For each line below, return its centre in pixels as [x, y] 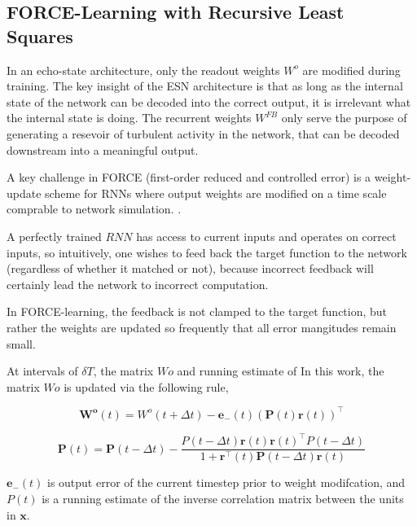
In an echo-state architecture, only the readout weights [143, 70]
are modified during [351, 70]
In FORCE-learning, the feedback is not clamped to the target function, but [197, 311]
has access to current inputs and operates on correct [266, 236]
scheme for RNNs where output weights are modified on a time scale [216, 193]
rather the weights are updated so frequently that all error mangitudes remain [202, 327]
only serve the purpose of [344, 118]
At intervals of [42, 371]
